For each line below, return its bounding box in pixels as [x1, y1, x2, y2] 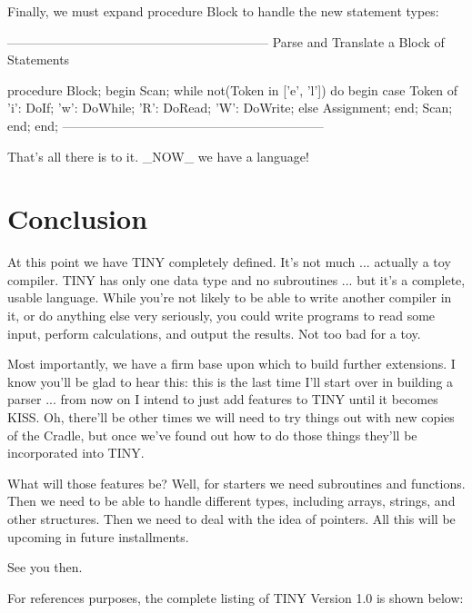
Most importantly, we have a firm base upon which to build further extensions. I [7, 354, 456, 373]
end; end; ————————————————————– [7, 115, 324, 134]
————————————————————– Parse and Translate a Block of [7, 32, 445, 51]
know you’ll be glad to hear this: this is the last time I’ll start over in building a [7, 371, 454, 391]
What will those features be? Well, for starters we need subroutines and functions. [7, 473, 466, 492]
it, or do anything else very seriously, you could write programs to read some [7, 306, 436, 325]
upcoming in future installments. [7, 527, 189, 546]
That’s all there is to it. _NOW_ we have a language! [7, 146, 309, 165]
